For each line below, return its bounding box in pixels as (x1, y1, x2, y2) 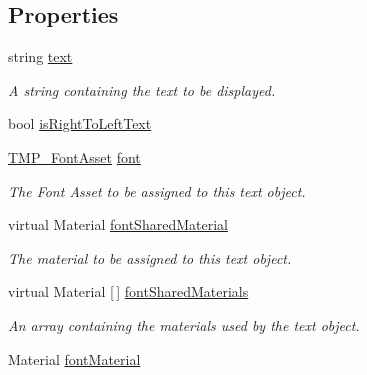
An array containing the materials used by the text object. (8, 314, 360, 335)
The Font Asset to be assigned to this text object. (8, 180, 306, 201)
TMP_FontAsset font (8, 146, 141, 167)
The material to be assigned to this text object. (8, 247, 292, 268)
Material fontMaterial (8, 348, 141, 369)
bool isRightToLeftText (8, 113, 152, 134)
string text (8, 46, 73, 67)
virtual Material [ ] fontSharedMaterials (8, 281, 249, 302)
